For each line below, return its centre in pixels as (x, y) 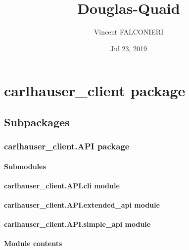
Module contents (33, 243)
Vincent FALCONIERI (129, 32)
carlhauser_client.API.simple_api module (77, 224)
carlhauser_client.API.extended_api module (82, 205)
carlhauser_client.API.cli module (62, 185)
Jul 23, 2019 (129, 48)
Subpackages (37, 122)
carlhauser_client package (95, 90)
